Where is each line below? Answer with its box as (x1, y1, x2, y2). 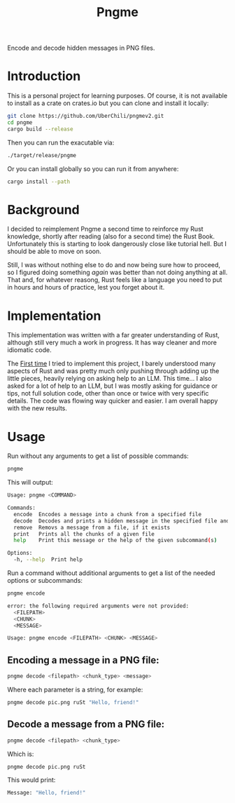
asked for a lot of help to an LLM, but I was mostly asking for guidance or (7, 382, 218, 390)
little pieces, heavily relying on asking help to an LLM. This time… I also (7, 374, 212, 383)
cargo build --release (7, 126, 73, 133)
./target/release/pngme (7, 151, 77, 158)
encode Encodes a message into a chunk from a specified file (13, 511, 201, 518)
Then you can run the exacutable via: (7, 138, 115, 147)
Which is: (7, 750, 34, 758)
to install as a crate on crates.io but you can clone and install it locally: (7, 99, 209, 107)
